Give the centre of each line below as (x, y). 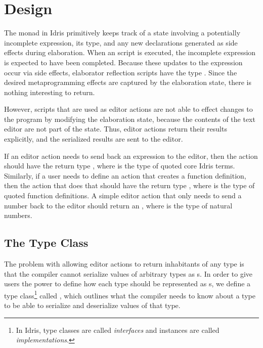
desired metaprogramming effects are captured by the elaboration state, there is (128, 82)
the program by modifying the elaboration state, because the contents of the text (130, 119)
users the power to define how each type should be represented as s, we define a (127, 284)
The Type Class (46, 243)
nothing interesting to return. (50, 92)
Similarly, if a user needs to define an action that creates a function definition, (125, 175)
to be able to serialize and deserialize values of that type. (92, 305)
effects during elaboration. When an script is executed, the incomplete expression (130, 52)
